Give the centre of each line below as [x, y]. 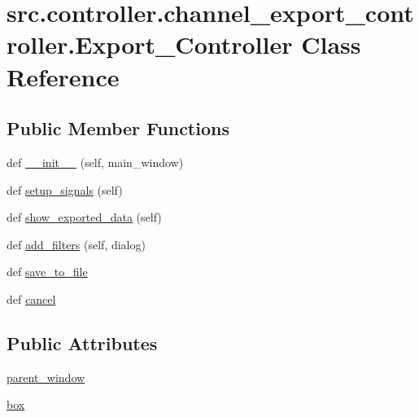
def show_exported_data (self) [84, 217]
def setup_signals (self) [65, 189]
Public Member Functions [118, 128]
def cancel [31, 298]
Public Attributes [82, 342]
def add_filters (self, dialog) [76, 244]
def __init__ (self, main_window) [95, 162]
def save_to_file [47, 272]
